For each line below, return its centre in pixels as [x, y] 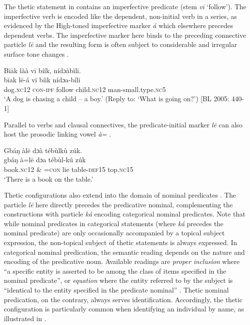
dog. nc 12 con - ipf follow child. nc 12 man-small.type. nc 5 [85, 89]
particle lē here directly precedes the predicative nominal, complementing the [118, 204]
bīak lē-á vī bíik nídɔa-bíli [42, 80]
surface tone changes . [36, 54]
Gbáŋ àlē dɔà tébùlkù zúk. [43, 150]
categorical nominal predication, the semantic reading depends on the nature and [125, 252]
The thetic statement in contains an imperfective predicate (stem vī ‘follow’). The [125, 6]
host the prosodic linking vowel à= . [58, 134]
